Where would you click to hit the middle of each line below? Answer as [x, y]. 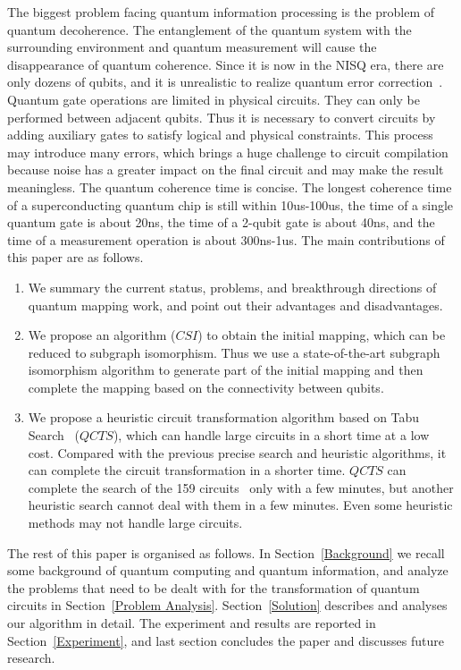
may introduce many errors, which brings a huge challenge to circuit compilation [228, 152]
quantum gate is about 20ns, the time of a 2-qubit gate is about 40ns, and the [221, 222]
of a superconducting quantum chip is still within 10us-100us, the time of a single [230, 204]
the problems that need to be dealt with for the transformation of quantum [214, 587]
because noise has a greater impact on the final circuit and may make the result [226, 170]
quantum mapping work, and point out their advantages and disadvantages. [235, 305]
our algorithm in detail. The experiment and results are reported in [192, 623]
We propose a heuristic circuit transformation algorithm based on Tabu [224, 417]
